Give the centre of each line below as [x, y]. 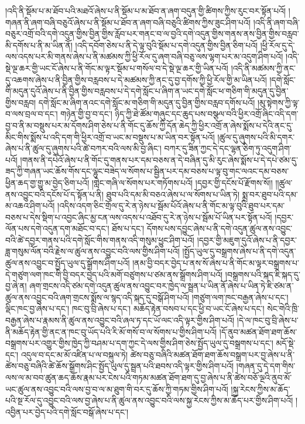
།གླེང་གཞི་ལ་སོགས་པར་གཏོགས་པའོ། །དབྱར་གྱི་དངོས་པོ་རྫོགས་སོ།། [182, 182]
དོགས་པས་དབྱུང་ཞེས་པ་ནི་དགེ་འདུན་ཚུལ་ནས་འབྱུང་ [220, 228]
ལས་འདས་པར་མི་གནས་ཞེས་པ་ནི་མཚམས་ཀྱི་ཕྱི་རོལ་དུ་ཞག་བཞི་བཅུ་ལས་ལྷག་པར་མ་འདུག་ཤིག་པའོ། [144, 56]
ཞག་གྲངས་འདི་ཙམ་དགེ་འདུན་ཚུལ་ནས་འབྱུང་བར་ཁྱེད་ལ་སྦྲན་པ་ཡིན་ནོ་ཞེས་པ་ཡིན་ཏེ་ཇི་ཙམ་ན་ [162, 286]
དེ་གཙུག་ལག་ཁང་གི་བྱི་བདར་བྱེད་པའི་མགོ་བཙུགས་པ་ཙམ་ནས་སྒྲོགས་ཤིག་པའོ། [114, 274]
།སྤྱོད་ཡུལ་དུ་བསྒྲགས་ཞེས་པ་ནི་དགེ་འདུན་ [239, 251]
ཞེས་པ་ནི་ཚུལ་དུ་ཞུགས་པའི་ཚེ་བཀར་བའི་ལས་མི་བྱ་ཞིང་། [83, 148]
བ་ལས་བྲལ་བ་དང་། [32, 114]
